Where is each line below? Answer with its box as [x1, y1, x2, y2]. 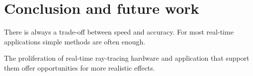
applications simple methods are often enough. [4, 36, 146, 46]
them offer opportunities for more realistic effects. [4, 62, 155, 73]
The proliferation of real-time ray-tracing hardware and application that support [4, 53, 250, 63]
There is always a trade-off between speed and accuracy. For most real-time [4, 27, 234, 37]
